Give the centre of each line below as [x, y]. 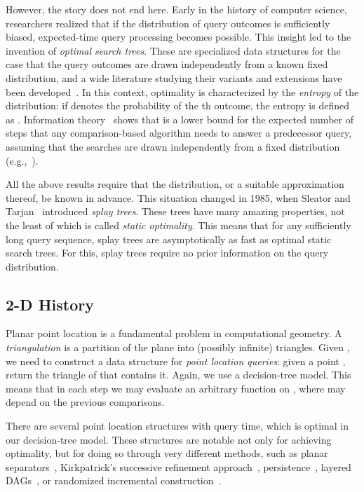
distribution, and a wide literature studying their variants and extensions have [174, 77]
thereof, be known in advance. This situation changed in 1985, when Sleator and [178, 197]
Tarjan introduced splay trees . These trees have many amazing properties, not [175, 211]
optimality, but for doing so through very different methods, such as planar [167, 453]
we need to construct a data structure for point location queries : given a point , [176, 361]
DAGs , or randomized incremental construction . [114, 480]
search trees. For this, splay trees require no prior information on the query [167, 253]
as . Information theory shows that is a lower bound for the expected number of [180, 119]
